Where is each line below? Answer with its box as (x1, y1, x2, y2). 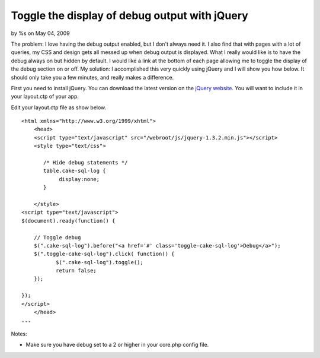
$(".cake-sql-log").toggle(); (55, 259, 143, 265)
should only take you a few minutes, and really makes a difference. (11, 74, 174, 81)
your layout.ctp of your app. (11, 93, 79, 100)
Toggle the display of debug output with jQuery (11, 9, 248, 22)
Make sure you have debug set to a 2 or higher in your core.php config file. (25, 341, 209, 349)
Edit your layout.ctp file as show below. (11, 104, 107, 111)
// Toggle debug (33, 234, 81, 240)
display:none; (59, 176, 100, 182)
